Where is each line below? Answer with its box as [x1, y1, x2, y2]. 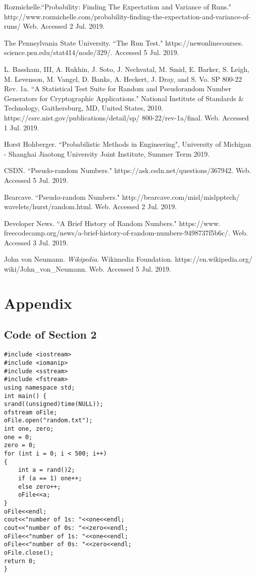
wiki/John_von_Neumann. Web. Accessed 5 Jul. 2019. [4, 264, 171, 274]
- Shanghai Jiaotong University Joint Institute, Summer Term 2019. [4, 148, 210, 159]
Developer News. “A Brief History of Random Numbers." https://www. [4, 218, 221, 228]
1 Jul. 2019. [4, 122, 39, 132]
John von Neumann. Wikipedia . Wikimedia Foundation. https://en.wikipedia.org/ [4, 254, 253, 264]
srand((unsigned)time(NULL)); [4, 401, 103, 408]
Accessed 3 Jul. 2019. [4, 237, 68, 247]
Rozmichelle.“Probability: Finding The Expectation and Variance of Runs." [4, 1, 232, 11]
